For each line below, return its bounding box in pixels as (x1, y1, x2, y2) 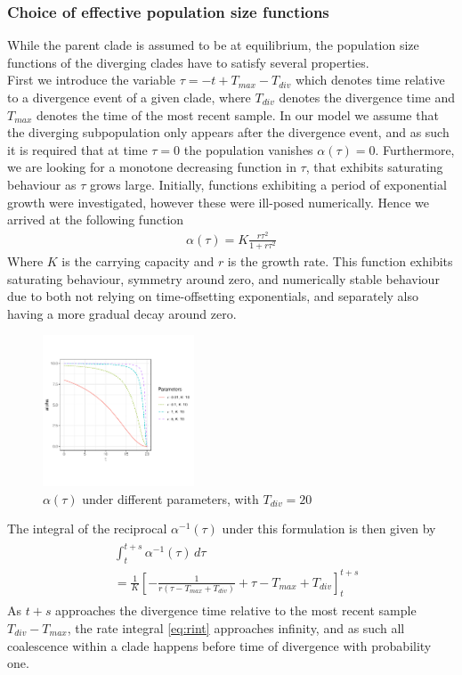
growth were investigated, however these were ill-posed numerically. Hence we (7, 192, 430, 211)
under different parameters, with (82, 489, 259, 508)
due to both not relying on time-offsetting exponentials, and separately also (7, 287, 419, 305)
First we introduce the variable (7, 70, 175, 89)
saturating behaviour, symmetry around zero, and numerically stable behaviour (7, 269, 440, 288)
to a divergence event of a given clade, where (7, 88, 251, 106)
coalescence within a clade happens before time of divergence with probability (7, 636, 432, 655)
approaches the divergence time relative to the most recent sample (55, 601, 417, 620)
